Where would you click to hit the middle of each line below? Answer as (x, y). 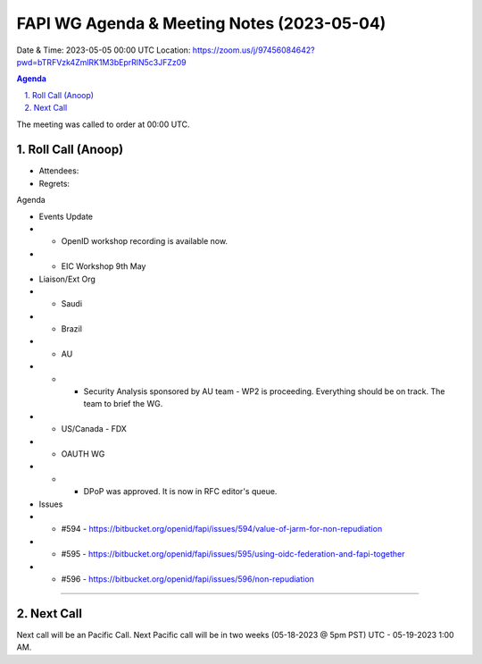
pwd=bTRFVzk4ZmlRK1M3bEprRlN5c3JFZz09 (101, 62)
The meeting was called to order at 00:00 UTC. (103, 124)
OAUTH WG (83, 454)
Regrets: (54, 183)
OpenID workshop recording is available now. (144, 241)
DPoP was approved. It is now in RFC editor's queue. (180, 492)
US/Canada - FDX (94, 429)
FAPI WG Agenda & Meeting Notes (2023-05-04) (201, 23)
